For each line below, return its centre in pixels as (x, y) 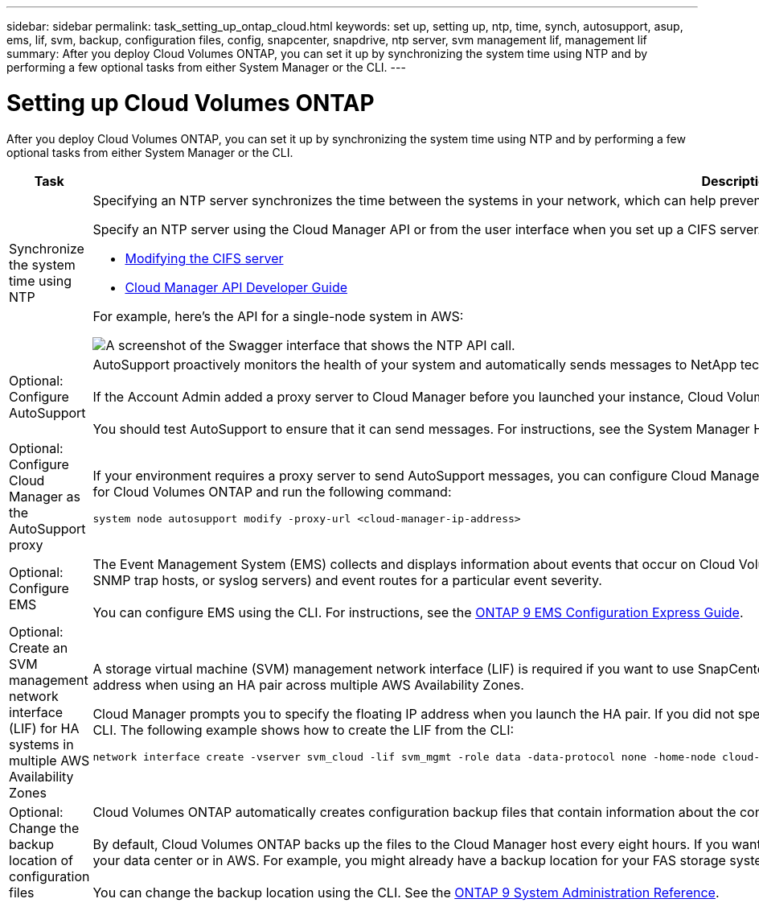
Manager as (45, 496)
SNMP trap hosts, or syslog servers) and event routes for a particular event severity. (347, 580)
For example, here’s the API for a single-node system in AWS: (278, 316)
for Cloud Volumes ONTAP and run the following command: (272, 492)
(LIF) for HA (44, 728)
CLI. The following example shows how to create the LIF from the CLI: (304, 730)
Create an (39, 647)
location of (41, 860)
